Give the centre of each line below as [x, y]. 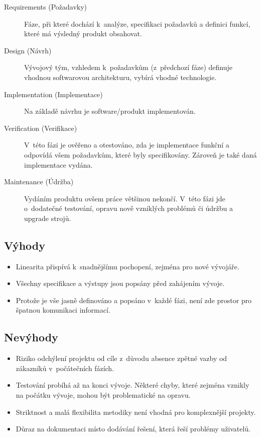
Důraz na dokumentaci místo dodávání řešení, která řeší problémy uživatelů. [133, 429]
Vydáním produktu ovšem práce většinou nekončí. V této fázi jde [125, 198]
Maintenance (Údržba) [39, 181]
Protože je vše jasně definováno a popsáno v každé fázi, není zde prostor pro [134, 300]
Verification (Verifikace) [41, 128]
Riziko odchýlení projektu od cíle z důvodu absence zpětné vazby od [121, 358]
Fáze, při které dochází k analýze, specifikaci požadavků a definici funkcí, [137, 23]
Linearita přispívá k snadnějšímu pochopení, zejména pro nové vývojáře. [127, 266]
